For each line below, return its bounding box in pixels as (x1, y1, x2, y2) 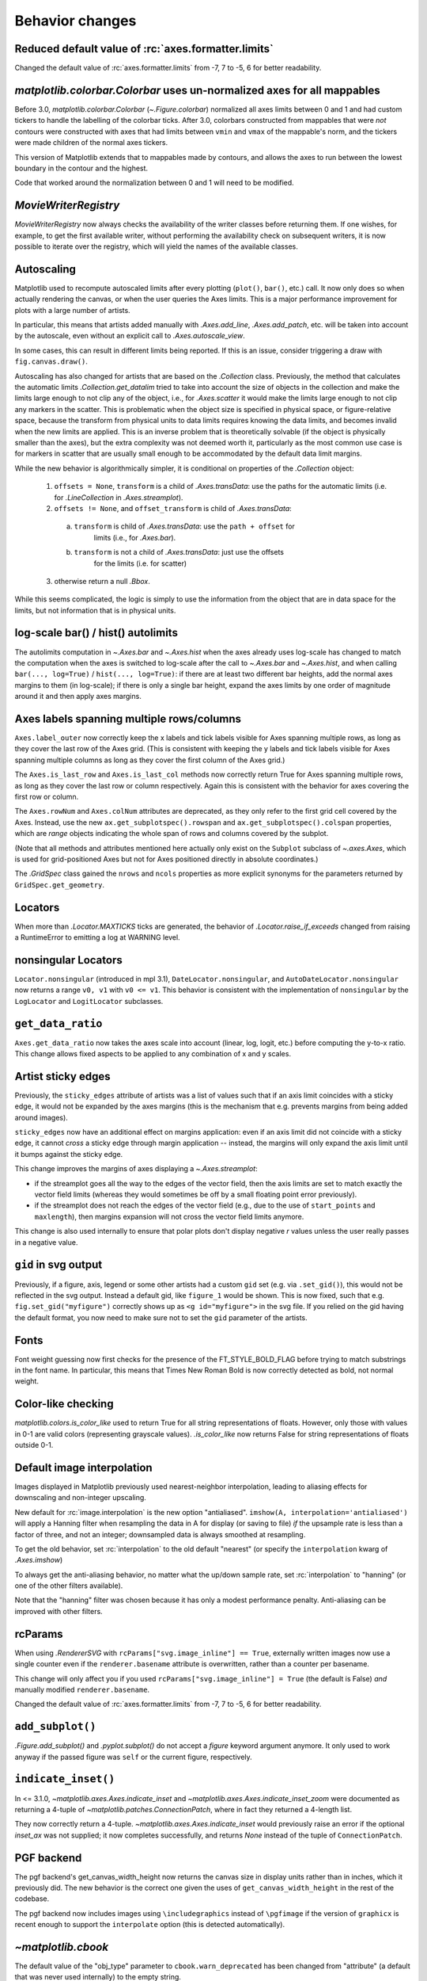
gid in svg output (14, 1258, 103, 1272)
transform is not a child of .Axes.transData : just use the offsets (74, 548, 285, 557)
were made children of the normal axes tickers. (14, 138, 168, 147)
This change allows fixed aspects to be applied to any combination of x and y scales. (14, 1049, 292, 1059)
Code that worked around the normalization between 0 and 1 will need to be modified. (14, 178, 294, 188)
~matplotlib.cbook (14, 1941, 109, 1953)
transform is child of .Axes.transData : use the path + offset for (74, 521, 296, 531)
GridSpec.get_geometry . (14, 880, 105, 889)
